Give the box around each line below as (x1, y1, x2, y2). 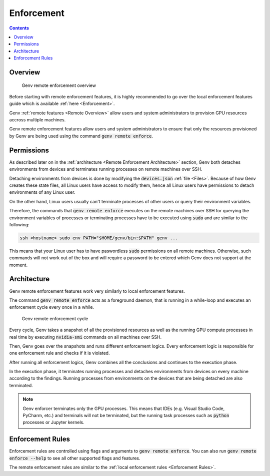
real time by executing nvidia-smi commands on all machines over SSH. (9, 334, 162, 340)
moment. (9, 262, 27, 268)
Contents (9, 25, 29, 31)
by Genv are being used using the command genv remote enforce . (9, 133, 153, 139)
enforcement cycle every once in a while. (9, 304, 94, 310)
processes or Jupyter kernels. (22, 420, 84, 426)
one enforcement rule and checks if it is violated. (9, 350, 110, 356)
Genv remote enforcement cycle (21, 315, 88, 322)
